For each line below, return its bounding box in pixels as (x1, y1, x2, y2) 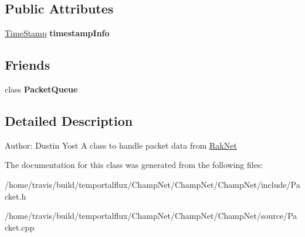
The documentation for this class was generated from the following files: (5, 159, 263, 171)
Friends (5, 56, 50, 74)
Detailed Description (5, 111, 133, 129)
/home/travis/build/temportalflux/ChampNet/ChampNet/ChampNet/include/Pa (5, 178, 300, 190)
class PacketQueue (5, 83, 78, 95)
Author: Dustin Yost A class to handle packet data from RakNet (5, 139, 237, 151)
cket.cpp (5, 221, 35, 233)
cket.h (5, 190, 26, 202)
